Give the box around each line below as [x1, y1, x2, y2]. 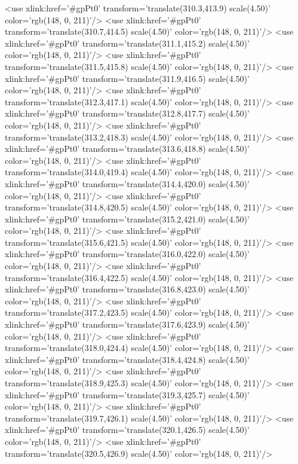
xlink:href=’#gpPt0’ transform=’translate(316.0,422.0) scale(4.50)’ [5, 248, 250, 260]
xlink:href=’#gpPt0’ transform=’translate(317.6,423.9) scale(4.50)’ [5, 318, 250, 331]
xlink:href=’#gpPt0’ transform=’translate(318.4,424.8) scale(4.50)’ [5, 353, 250, 365]
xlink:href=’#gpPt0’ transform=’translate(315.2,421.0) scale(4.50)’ [5, 212, 250, 225]
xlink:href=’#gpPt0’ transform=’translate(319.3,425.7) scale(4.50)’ [5, 388, 250, 401]
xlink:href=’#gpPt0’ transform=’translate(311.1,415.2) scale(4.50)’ [5, 36, 250, 49]
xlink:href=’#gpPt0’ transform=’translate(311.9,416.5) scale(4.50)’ [5, 72, 250, 84]
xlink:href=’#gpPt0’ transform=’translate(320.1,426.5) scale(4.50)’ [5, 423, 250, 436]
